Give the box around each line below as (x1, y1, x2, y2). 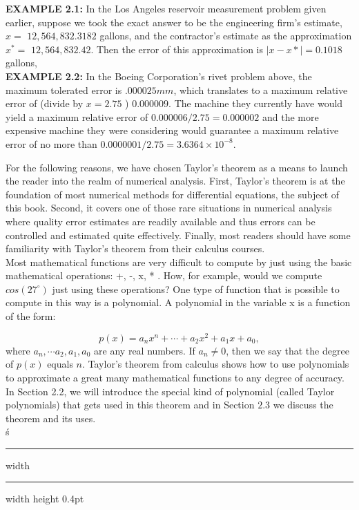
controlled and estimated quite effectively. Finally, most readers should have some (6, 227, 351, 242)
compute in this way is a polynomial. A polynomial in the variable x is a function (6, 295, 351, 310)
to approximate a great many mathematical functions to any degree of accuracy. (6, 370, 345, 384)
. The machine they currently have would (168, 96, 343, 111)
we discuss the (273, 397, 333, 412)
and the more (262, 109, 319, 124)
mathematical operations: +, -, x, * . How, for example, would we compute (6, 268, 322, 283)
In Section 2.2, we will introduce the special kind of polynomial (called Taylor (6, 384, 335, 398)
